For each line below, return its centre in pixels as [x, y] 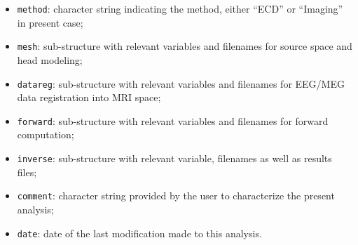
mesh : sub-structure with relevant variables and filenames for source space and [185, 46]
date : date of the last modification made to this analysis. [139, 233]
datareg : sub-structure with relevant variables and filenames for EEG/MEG [181, 83]
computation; [46, 134]
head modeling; [50, 59]
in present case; [50, 22]
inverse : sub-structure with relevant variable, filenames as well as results [174, 158]
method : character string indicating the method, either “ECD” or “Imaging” [180, 8]
